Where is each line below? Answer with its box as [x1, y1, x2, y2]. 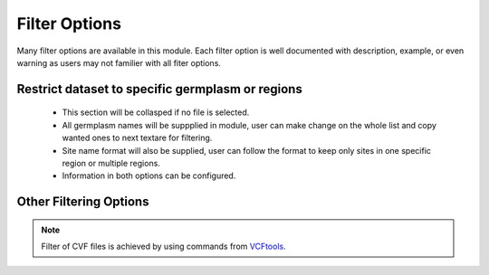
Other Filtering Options [16, 194, 149, 210]
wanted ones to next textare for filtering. [62, 132, 213, 144]
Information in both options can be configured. [62, 170, 236, 181]
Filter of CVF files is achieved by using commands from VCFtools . [41, 241, 286, 252]
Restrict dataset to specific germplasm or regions [16, 81, 302, 97]
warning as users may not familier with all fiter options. [16, 57, 222, 68]
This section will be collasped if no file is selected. [62, 107, 250, 118]
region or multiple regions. [62, 157, 160, 168]
